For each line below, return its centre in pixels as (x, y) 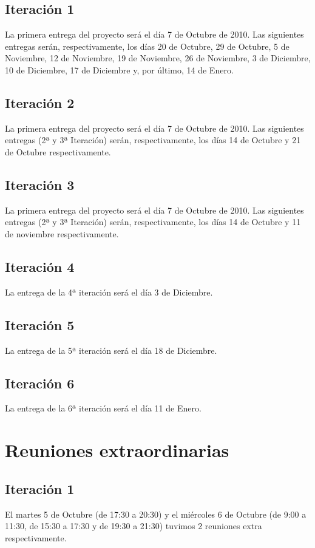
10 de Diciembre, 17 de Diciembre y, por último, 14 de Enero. (119, 69)
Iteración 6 (40, 383)
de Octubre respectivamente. (58, 151)
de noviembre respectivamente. (62, 233)
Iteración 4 (40, 266)
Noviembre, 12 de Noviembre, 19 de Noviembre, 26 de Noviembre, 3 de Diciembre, (158, 58)
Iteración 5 (40, 324)
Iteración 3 (40, 184)
